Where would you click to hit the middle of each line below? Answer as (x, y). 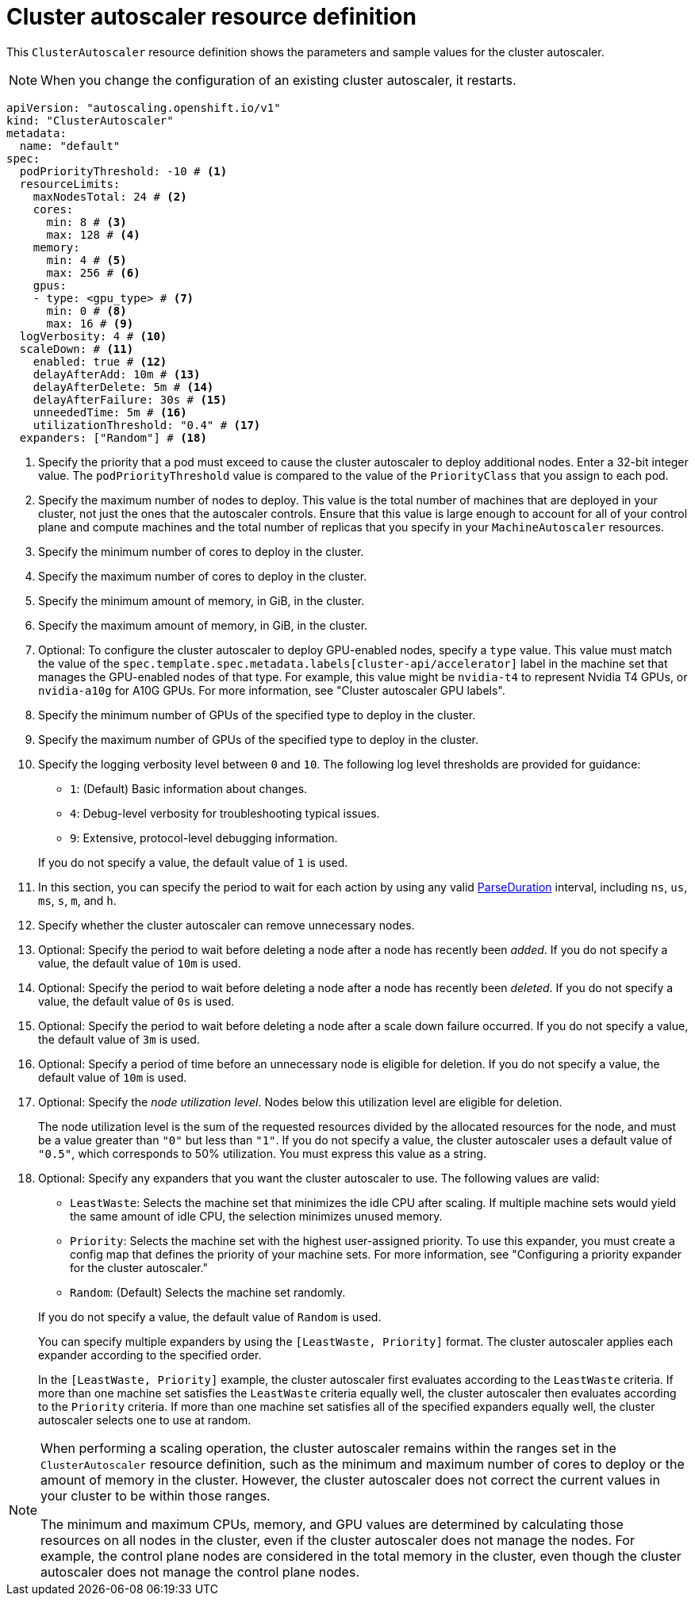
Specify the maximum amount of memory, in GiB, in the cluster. (203, 625)
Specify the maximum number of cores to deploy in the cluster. (203, 576)
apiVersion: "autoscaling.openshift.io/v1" (144, 107)
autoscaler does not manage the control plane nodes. (200, 1571)
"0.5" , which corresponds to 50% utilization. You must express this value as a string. (263, 1153)
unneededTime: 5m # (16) (110, 412)
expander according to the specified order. (150, 1355)
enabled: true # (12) (100, 361)
